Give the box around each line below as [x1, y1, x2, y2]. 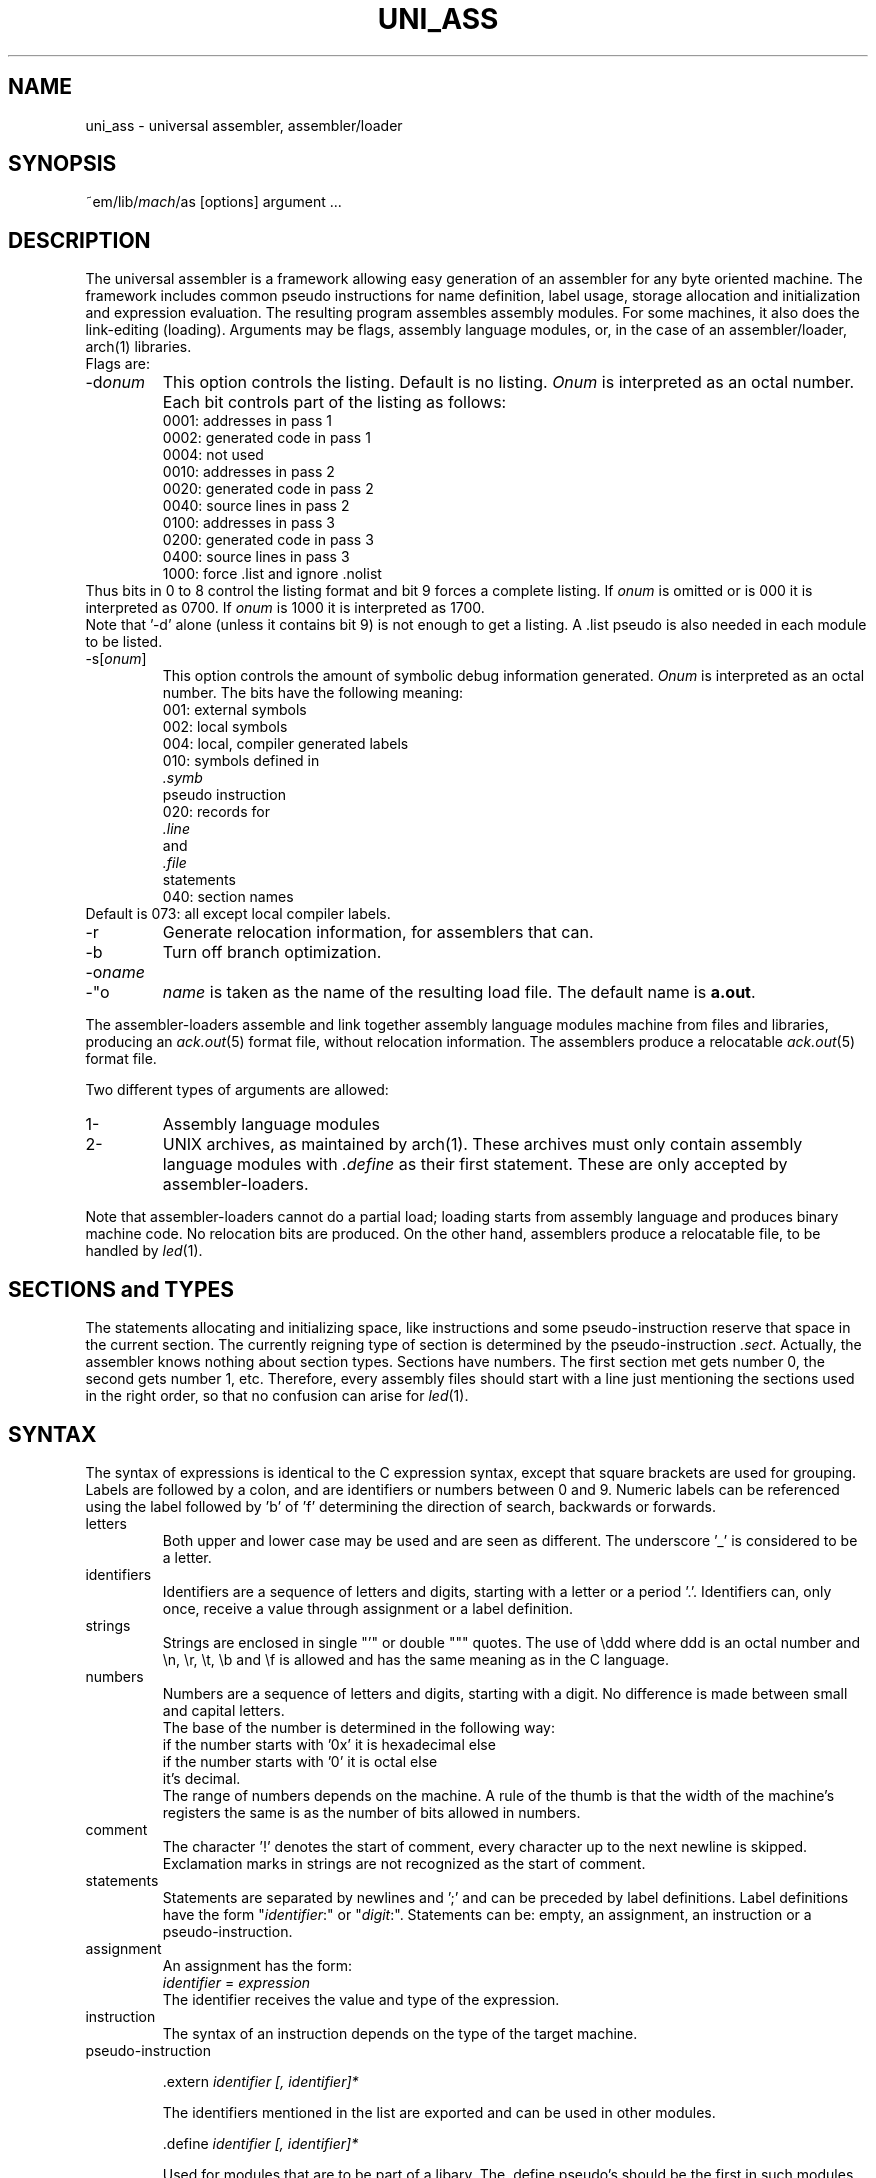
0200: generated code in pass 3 [162, 531, 374, 549]
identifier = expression [162, 1973, 311, 1991]
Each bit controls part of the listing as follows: [162, 392, 507, 413]
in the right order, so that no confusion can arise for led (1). [85, 1387, 469, 1405]
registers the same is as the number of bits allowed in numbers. [162, 1803, 581, 1821]
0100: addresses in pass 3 [162, 514, 335, 532]
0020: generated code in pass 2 [162, 480, 374, 498]
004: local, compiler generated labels [162, 735, 409, 753]
